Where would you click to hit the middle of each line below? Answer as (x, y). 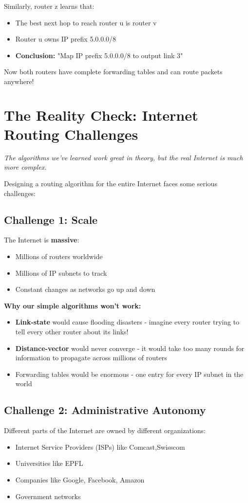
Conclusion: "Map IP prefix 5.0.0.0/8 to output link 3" (99, 55)
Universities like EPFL (49, 463)
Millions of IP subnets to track (61, 273)
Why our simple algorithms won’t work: (73, 305)
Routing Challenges (71, 134)
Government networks (48, 496)
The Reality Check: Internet (101, 115)
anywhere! (19, 81)
